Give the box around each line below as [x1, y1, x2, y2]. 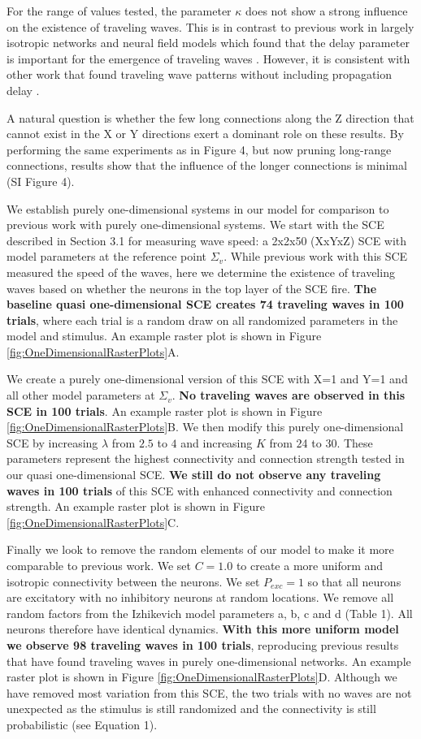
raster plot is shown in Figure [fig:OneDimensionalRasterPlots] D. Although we [7, 668, 397, 685]
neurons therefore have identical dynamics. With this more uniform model [7, 620, 399, 637]
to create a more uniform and [236, 557, 384, 573]
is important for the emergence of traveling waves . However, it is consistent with [7, 50, 410, 67]
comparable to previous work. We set [7, 557, 191, 573]
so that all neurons [307, 573, 401, 590]
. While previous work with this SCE [224, 248, 408, 265]
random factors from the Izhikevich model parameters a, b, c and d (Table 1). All [7, 604, 413, 621]
